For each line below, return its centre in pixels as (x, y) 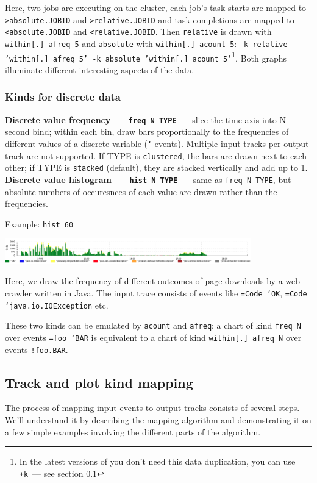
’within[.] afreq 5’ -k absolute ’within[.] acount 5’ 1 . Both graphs (146, 57)
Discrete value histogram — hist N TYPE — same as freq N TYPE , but (148, 179)
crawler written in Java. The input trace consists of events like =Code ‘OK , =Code (156, 292)
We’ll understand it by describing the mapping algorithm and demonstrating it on (158, 420)
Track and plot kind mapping (99, 382)
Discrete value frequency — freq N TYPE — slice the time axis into (141, 119)
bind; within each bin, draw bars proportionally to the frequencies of (161, 131)
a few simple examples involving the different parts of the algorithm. (133, 431)
